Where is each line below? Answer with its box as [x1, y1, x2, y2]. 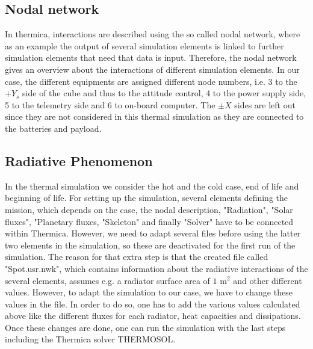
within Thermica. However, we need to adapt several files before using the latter [5, 227, 301, 239]
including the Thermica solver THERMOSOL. [5, 333, 176, 345]
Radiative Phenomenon [5, 151, 153, 170]
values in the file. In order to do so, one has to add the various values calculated [5, 297, 300, 310]
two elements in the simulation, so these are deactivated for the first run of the [5, 238, 296, 251]
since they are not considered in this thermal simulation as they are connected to [5, 110, 304, 123]
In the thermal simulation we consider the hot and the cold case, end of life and [5, 179, 299, 192]
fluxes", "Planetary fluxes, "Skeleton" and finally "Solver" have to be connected [5, 215, 294, 227]
